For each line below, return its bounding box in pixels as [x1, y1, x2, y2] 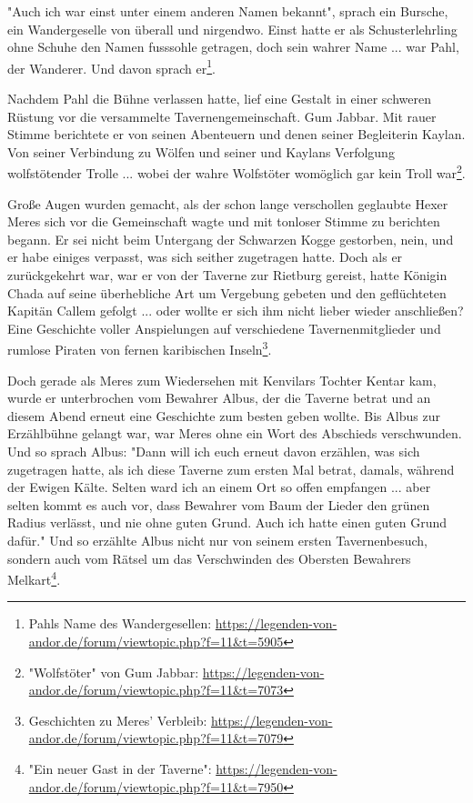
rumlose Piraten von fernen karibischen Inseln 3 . [7, 337, 272, 359]
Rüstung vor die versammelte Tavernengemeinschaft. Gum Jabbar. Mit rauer [7, 106, 437, 125]
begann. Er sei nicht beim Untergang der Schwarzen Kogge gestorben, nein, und [7, 229, 454, 248]
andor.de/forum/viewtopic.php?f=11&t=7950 [28, 777, 284, 796]
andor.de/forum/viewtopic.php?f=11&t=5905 [28, 632, 284, 651]
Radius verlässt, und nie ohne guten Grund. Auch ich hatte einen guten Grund [7, 513, 448, 532]
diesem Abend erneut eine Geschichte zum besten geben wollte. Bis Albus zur [7, 406, 440, 425]
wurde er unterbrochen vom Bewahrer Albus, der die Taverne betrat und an [7, 388, 431, 407]
